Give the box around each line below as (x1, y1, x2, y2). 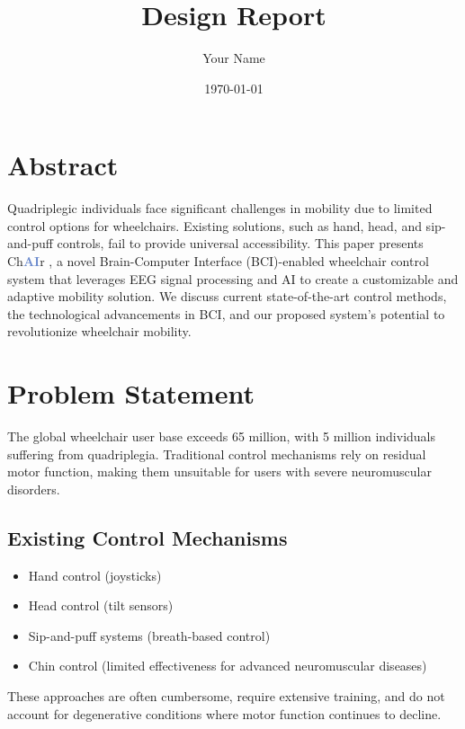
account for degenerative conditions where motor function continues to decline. (7, 704, 442, 723)
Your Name (202, 49, 265, 67)
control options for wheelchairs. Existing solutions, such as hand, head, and (7, 216, 422, 235)
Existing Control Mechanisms (7, 523, 288, 551)
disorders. (7, 479, 60, 498)
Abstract (7, 147, 119, 183)
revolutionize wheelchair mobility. (7, 322, 192, 341)
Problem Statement (7, 375, 255, 412)
